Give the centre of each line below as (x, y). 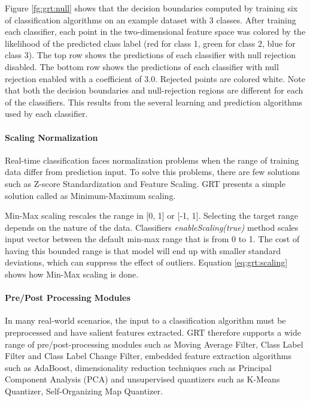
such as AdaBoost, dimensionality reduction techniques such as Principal (138, 367)
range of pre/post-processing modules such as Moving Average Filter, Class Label (154, 344)
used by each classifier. (46, 114)
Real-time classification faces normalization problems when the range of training (152, 160)
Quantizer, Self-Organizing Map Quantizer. (84, 391)
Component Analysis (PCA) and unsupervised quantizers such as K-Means (142, 379)
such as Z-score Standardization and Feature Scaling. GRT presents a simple (145, 183)
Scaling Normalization (51, 137)
